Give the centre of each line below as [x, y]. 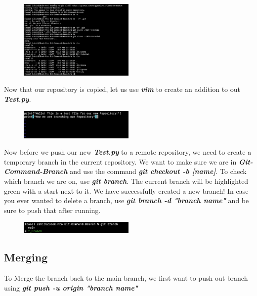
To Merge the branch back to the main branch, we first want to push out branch [126, 278]
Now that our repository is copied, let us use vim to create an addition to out [122, 89]
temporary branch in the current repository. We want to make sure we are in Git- [128, 161]
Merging [26, 257]
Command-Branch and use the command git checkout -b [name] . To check [125, 171]
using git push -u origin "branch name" [71, 287]
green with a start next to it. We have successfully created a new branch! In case [126, 190]
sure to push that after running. [52, 210]
